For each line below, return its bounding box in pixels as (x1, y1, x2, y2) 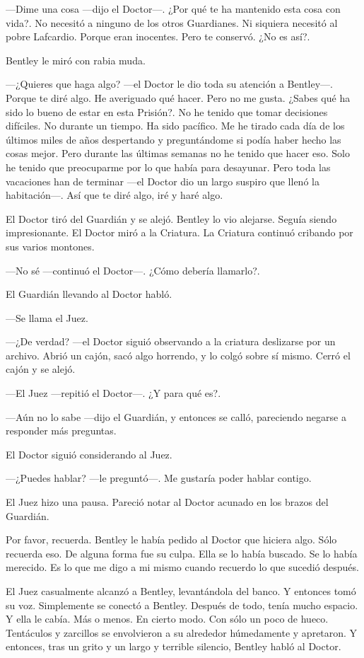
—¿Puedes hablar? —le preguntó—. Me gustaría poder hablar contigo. (6, 471, 312, 485)
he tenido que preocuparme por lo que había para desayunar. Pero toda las (6, 159, 331, 174)
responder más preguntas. (6, 423, 117, 438)
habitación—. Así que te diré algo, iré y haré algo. (6, 187, 223, 202)
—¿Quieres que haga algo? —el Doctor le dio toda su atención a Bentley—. (6, 76, 333, 91)
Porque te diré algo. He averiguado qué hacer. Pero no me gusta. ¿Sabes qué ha (6, 90, 351, 105)
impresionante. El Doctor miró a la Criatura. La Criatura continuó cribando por (6, 225, 353, 240)
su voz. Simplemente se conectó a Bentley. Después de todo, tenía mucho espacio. (6, 597, 358, 612)
